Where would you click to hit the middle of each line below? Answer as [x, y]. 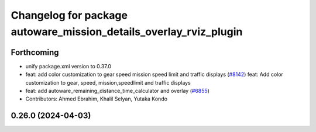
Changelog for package [69, 15]
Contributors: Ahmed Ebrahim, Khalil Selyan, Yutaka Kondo [97, 99]
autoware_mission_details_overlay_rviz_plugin [127, 32]
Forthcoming [35, 52]
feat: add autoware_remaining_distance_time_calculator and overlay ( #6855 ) [118, 91]
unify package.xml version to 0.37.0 [68, 66]
